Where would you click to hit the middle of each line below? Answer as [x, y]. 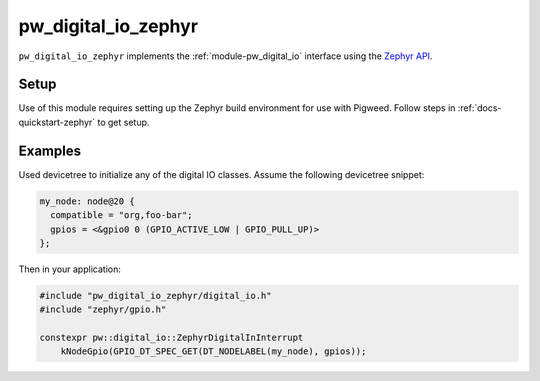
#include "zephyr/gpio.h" [103, 309]
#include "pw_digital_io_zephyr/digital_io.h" [155, 295]
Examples [50, 150]
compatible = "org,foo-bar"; [122, 215]
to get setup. [123, 122]
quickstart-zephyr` [57, 122]
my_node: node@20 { [87, 201]
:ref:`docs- [479, 108]
